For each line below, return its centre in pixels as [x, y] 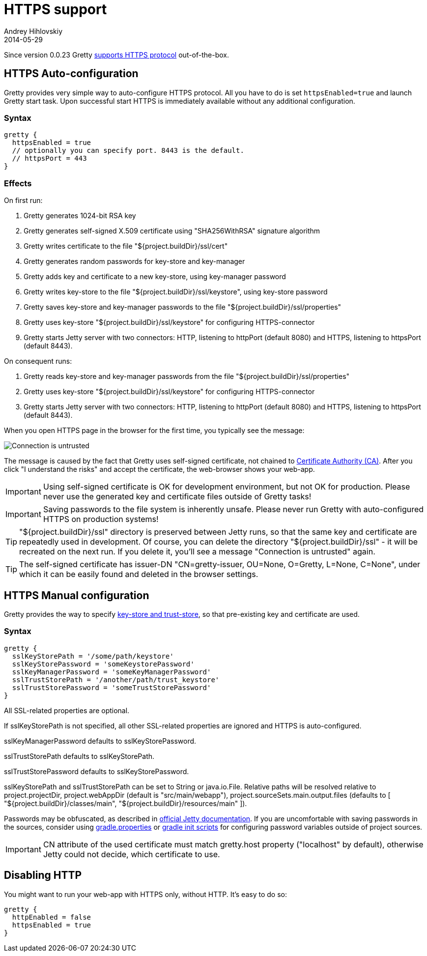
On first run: [23, 201]
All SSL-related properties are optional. [67, 710]
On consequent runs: [38, 361]
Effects [18, 183]
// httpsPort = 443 [49, 159]
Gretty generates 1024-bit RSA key [80, 216]
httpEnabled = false [52, 917]
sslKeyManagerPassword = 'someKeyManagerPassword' [112, 672]
